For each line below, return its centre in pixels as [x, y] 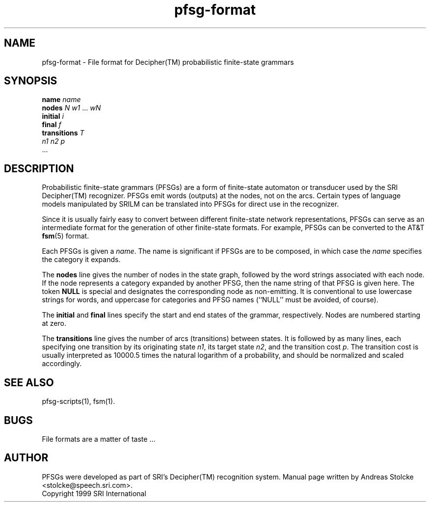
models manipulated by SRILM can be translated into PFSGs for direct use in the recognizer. [190, 204]
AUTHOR [26, 458]
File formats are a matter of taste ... [99, 439]
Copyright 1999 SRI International [94, 493]
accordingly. [62, 364]
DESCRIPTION [39, 168]
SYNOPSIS [31, 81]
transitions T [63, 133]
